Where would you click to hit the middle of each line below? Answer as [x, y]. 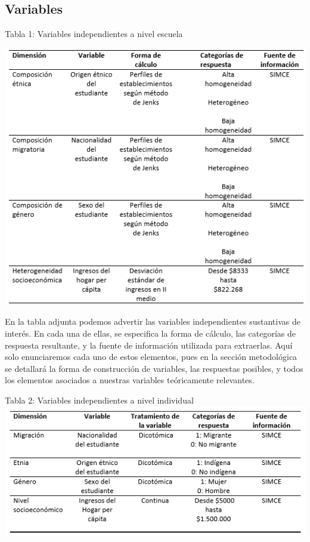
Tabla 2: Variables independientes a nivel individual [99, 400]
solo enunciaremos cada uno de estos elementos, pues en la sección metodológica [151, 357]
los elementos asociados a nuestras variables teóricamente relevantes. [130, 380]
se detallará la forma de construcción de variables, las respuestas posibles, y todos [154, 368]
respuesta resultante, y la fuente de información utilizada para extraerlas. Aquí [149, 345]
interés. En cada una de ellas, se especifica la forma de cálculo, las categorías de [150, 333]
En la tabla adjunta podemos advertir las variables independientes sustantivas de [153, 321]
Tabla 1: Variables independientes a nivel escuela [94, 34]
